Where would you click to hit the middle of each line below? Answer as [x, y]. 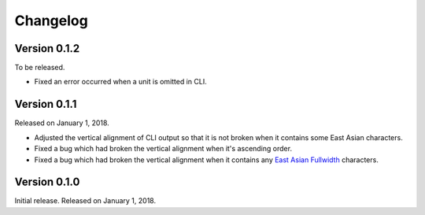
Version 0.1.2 [47, 48]
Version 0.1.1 [46, 104]
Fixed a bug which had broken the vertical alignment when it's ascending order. [163, 149]
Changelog [51, 20]
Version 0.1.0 [47, 182]
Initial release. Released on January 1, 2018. [85, 201]
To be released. [40, 68]
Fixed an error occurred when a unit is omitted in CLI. [121, 82]
